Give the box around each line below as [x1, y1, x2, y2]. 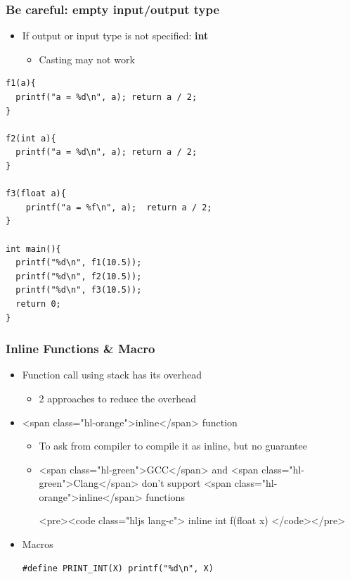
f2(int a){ [6, 133, 56, 144]
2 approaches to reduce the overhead [39, 390, 196, 405]
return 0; [15, 298, 61, 309]
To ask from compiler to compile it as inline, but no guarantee [39, 438, 307, 453]
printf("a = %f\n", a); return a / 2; [25, 202, 212, 212]
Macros [22, 537, 53, 552]
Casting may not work [39, 51, 135, 66]
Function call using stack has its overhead [22, 367, 202, 382]
